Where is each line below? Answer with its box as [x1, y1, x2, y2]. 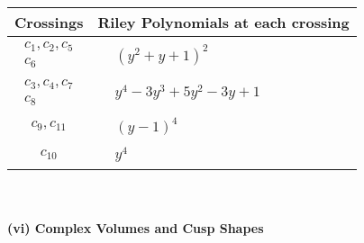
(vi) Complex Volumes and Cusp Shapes [7, 219, 264, 238]
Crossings [14, 12, 84, 32]
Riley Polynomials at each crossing [97, 12, 350, 32]
